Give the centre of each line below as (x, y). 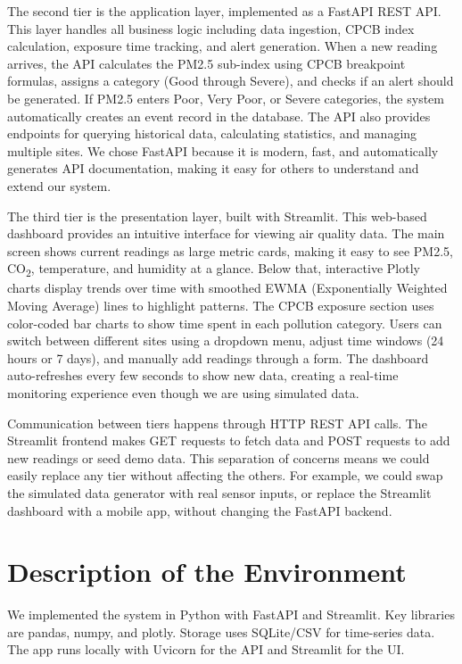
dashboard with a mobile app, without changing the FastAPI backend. (200, 510)
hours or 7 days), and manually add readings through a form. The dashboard (218, 357)
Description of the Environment (207, 572)
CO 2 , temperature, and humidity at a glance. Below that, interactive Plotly (214, 270)
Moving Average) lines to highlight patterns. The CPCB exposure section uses (221, 306)
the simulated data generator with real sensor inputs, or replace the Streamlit (219, 492)
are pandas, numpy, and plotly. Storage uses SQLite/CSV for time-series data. (221, 631)
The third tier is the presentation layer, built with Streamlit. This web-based (217, 216)
